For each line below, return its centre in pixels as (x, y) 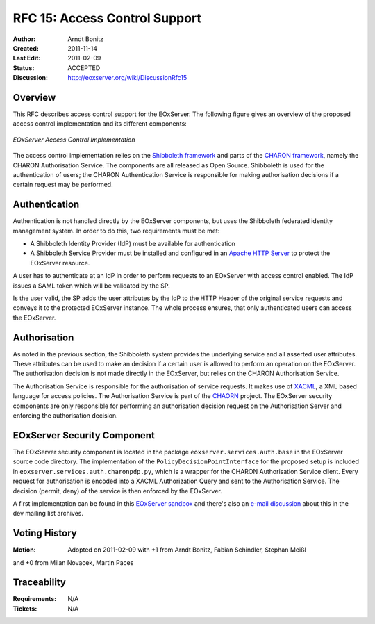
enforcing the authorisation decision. (65, 416)
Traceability (39, 583)
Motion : (24, 550)
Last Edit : (27, 58)
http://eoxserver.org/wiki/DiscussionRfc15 (127, 78)
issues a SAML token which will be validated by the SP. (91, 286)
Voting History (45, 533)
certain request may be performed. (63, 185)
